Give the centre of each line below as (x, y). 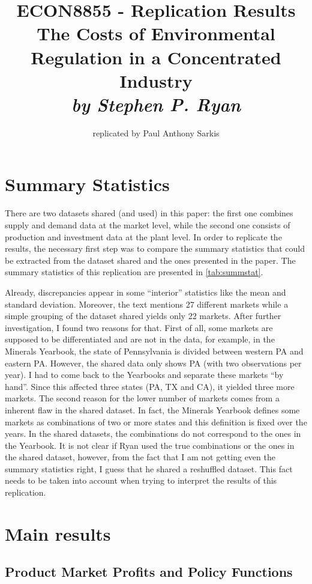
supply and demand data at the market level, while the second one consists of (148, 225)
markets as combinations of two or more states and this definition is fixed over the (156, 421)
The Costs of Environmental (156, 33)
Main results (58, 533)
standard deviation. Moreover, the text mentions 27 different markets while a (147, 304)
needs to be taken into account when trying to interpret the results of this (141, 480)
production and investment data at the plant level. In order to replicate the (143, 236)
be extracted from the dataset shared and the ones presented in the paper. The (150, 260)
